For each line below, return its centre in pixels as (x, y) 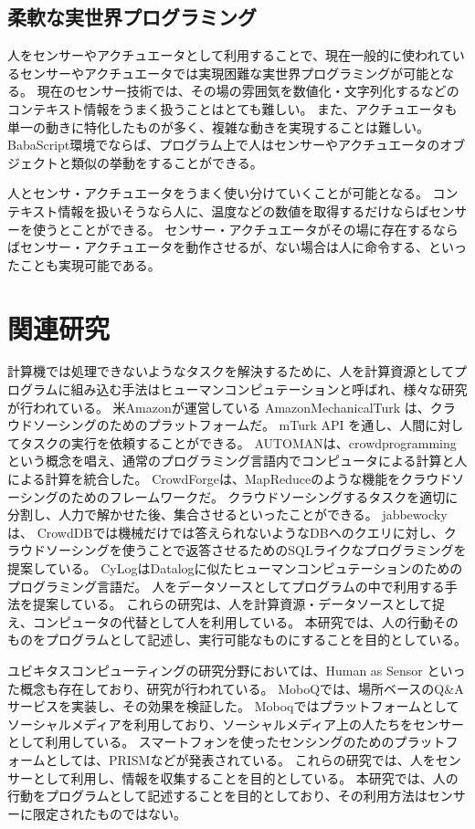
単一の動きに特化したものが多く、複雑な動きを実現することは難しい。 (218, 126)
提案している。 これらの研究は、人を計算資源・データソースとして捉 (239, 604)
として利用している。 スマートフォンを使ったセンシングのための (201, 742)
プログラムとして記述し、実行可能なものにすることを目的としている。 (256, 640)
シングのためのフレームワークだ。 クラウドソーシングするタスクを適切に (239, 496)
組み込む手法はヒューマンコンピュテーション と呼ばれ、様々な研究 (269, 389)
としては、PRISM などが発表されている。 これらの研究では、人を (240, 759)
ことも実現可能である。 (90, 264)
